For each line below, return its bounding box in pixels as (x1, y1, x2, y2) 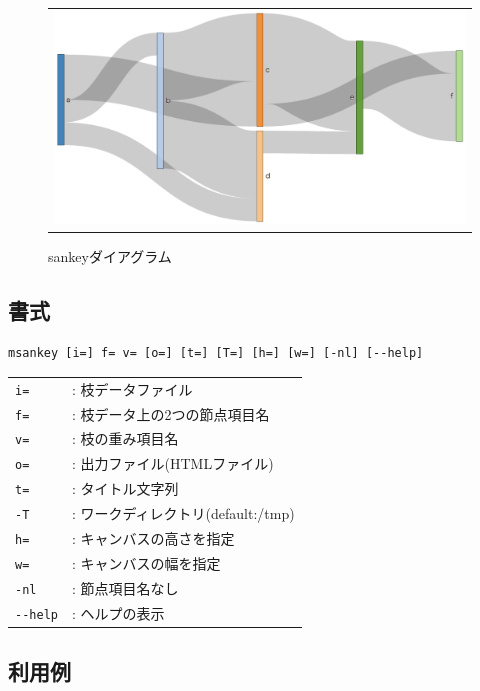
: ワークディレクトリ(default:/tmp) (71, 503, 295, 524)
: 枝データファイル (71, 378, 193, 399)
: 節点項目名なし (71, 577, 179, 598)
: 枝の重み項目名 (71, 428, 179, 449)
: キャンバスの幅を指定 (71, 552, 221, 573)
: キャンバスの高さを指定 (71, 528, 235, 549)
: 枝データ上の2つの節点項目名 (71, 403, 270, 424)
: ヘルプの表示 (71, 602, 165, 623)
